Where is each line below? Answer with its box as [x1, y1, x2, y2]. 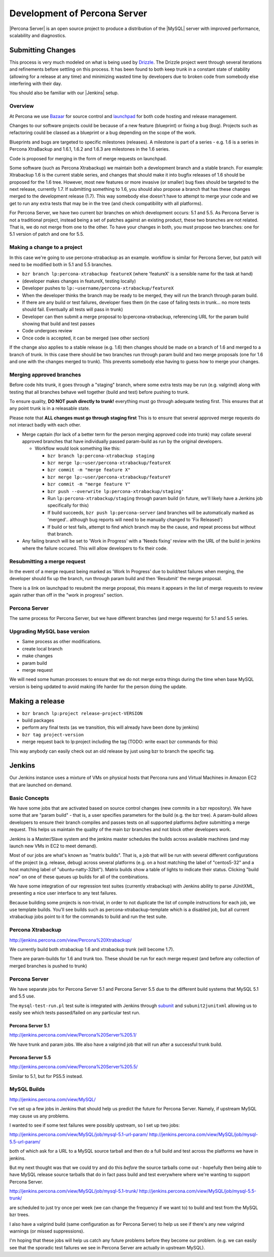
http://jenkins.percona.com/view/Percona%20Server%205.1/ [9, 1032, 137, 1038]
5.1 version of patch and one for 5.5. [9, 231, 85, 237]
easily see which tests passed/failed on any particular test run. [9, 1010, 141, 1016]
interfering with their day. [9, 80, 62, 87]
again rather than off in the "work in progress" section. [9, 592, 124, 598]
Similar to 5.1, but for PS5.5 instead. [9, 1073, 83, 1079]
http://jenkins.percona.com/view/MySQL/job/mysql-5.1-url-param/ [9, 1131, 148, 1137]
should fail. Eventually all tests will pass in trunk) [22, 306, 123, 312]
